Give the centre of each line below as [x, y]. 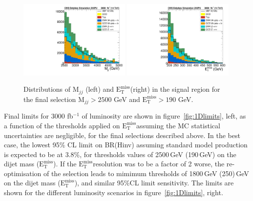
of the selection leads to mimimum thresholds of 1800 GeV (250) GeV [146, 173]
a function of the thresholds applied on [62, 125]
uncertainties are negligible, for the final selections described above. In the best [122, 135]
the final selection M [54, 99]
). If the [65, 164]
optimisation [23, 173]
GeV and [127, 99]
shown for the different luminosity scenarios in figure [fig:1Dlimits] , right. [114, 192]
